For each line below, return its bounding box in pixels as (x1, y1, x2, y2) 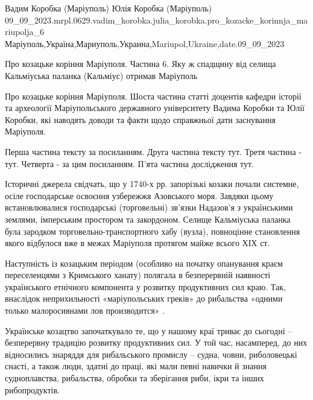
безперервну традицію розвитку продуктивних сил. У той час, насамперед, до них (5, 336, 308, 349)
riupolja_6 (5, 25, 45, 38)
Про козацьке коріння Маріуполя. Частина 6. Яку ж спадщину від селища (5, 57, 276, 70)
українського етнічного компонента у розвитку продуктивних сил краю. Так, (5, 280, 286, 293)
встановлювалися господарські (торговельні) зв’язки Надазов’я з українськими (5, 201, 293, 214)
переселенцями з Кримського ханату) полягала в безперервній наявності (5, 268, 271, 281)
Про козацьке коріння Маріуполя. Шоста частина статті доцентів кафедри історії (5, 89, 302, 102)
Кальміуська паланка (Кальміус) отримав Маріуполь (5, 69, 198, 81)
